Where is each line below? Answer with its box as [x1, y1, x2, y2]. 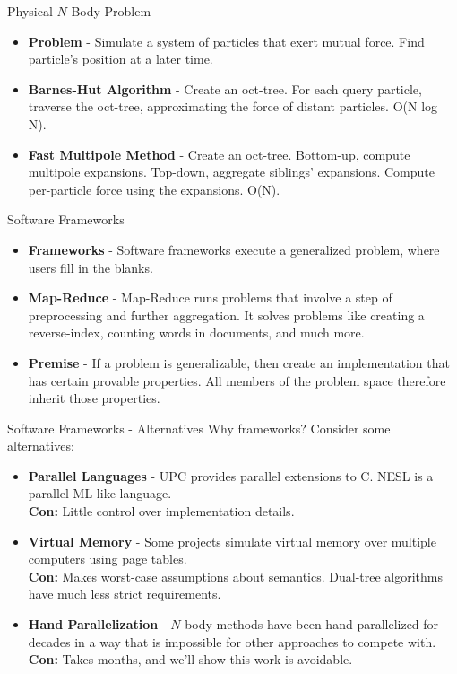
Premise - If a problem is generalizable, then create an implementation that [28, 353, 450, 372]
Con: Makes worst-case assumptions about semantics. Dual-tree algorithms [28, 566, 444, 585]
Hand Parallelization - [28, 615, 167, 634]
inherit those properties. [28, 389, 160, 407]
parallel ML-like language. [28, 484, 172, 503]
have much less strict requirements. [28, 584, 221, 603]
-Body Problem [66, 2, 151, 20]
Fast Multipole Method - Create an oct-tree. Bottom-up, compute [28, 144, 410, 163]
